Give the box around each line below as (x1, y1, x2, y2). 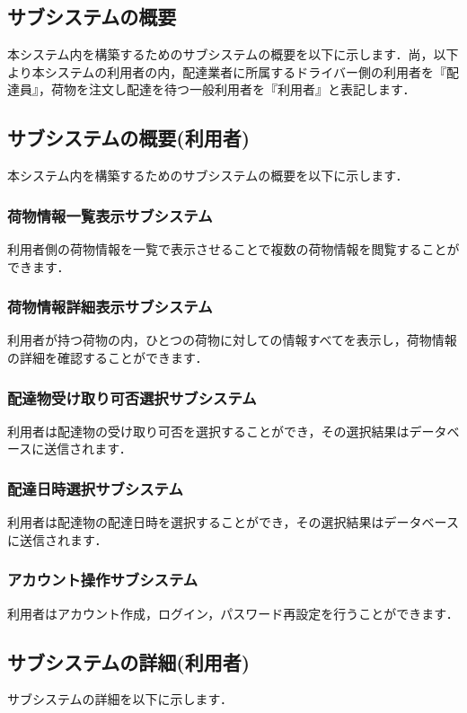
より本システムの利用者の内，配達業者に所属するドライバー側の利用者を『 (7, 62, 447, 81)
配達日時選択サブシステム (7, 477, 183, 499)
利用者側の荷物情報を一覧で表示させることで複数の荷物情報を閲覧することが (7, 240, 460, 258)
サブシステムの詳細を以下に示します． (7, 690, 233, 709)
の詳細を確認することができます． (7, 348, 208, 366)
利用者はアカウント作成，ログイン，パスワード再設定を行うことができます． (7, 603, 459, 622)
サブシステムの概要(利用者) (7, 124, 251, 152)
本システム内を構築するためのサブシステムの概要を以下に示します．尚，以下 (7, 45, 459, 64)
